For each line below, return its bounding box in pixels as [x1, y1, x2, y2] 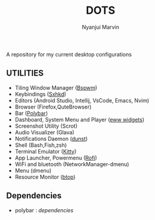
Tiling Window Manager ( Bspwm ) [14, 84, 98, 91]
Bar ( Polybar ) [14, 109, 48, 117]
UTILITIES [6, 68, 44, 79]
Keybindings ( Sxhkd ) [14, 91, 66, 98]
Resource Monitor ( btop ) [14, 173, 76, 180]
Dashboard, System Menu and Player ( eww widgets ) [14, 116, 145, 123]
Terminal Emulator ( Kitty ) [14, 147, 77, 155]
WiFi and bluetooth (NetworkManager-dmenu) [14, 160, 130, 168]
